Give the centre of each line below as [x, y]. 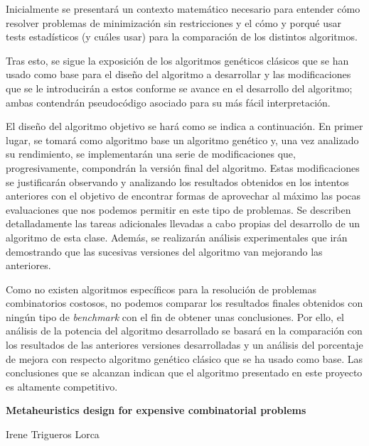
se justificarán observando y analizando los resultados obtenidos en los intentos [177, 181]
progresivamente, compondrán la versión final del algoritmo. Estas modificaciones [183, 167]
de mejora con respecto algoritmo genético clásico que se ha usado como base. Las [184, 358]
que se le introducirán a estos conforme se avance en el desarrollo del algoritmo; [179, 88]
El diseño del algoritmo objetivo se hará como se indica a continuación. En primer [184, 126]
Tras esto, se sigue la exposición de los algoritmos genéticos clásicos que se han [177, 60]
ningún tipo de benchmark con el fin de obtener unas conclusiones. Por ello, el [175, 316]
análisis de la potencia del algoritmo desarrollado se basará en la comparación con [184, 331]
